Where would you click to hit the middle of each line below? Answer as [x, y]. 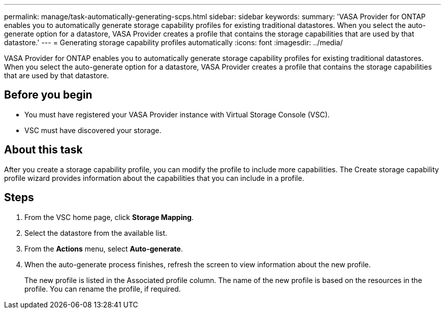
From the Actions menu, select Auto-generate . [104, 248]
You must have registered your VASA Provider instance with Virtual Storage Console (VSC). [177, 114]
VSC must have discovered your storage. [93, 130]
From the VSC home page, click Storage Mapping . [109, 217]
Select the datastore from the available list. [96, 233]
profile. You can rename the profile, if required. [103, 289]
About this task [43, 150]
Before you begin [48, 95]
